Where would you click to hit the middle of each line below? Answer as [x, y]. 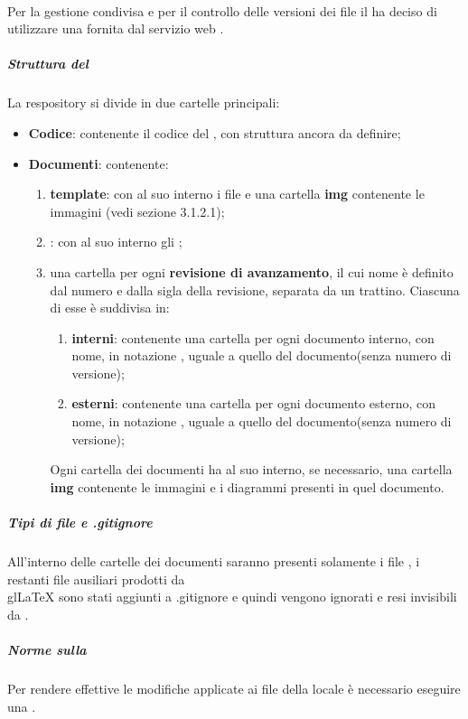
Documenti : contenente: [98, 163]
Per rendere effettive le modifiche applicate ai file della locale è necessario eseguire [234, 688]
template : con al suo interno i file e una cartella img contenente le [237, 194]
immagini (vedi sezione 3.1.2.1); [137, 211]
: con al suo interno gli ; [116, 242]
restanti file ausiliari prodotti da [96, 579]
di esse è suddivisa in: [110, 308]
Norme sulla [47, 649]
